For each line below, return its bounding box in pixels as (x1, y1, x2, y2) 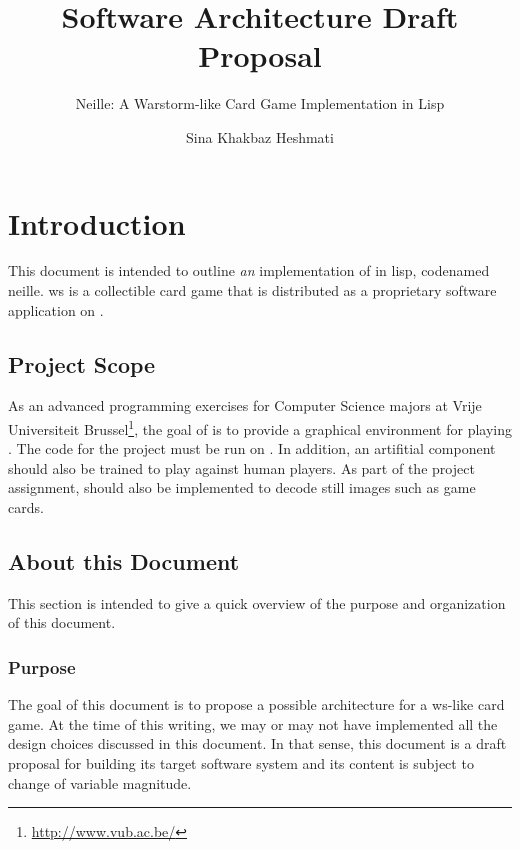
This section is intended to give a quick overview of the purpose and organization (8, 592, 506, 613)
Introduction (8, 202, 186, 243)
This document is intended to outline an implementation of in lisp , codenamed (8, 260, 490, 281)
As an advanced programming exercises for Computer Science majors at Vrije (8, 395, 482, 416)
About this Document (8, 546, 240, 577)
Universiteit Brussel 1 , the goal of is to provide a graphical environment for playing (8, 416, 512, 439)
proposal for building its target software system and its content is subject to (8, 753, 474, 774)
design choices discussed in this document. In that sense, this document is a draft (8, 733, 507, 754)
